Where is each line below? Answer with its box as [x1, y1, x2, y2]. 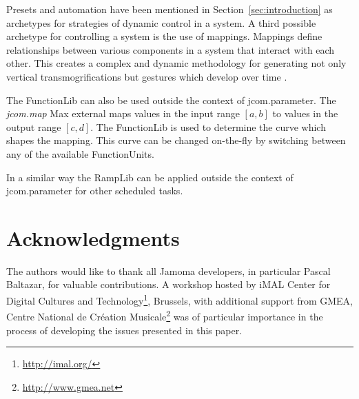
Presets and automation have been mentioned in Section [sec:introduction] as [6, 2, 333, 16]
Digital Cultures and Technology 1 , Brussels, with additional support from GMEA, [6, 291, 353, 307]
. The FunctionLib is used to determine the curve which [90, 119, 326, 134]
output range [6, 119, 61, 134]
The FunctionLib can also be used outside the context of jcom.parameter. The [6, 92, 336, 107]
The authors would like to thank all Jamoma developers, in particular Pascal [6, 263, 331, 278]
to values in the [272, 106, 338, 121]
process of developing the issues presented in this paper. [6, 323, 243, 337]
